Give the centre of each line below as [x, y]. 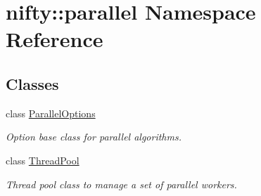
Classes [32, 83]
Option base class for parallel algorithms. [94, 137]
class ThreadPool [43, 160]
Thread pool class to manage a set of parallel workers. [121, 184]
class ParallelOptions [51, 113]
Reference [55, 39]
